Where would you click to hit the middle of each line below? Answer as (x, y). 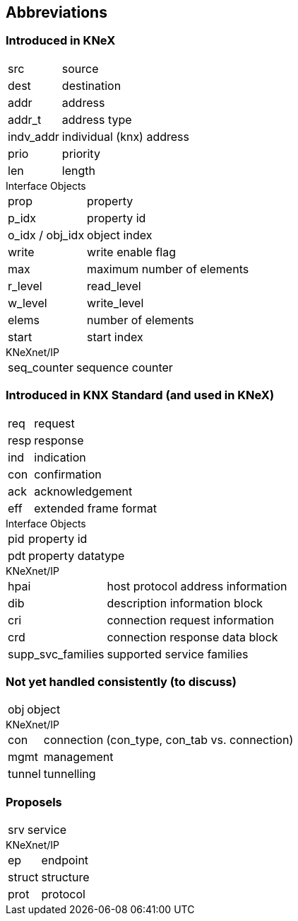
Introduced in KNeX (61, 41)
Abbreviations (56, 12)
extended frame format (95, 508)
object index (120, 235)
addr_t (25, 119)
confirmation (68, 474)
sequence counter (124, 367)
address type (97, 119)
